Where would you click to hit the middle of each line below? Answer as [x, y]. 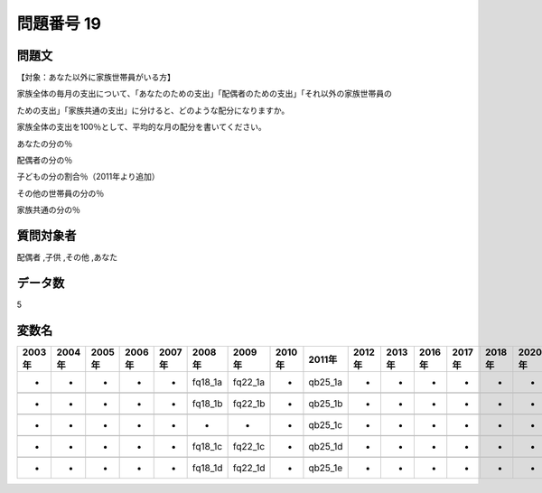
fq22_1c [249, 446]
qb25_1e [326, 468]
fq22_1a [249, 382]
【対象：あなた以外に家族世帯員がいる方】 [96, 78]
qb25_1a [326, 382]
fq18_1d [207, 468]
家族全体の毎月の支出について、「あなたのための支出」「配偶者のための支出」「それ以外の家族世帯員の [204, 94]
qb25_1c [326, 424]
